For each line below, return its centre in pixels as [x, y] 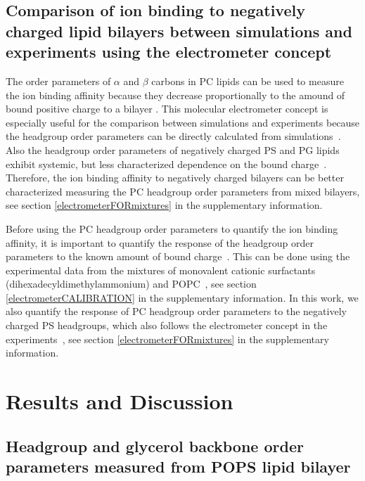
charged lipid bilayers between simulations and [179, 31]
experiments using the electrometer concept [169, 52]
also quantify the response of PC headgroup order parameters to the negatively [176, 311]
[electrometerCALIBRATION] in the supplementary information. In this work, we [182, 297]
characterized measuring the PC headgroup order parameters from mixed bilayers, [183, 191]
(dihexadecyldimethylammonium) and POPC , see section [131, 284]
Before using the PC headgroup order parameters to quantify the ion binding [172, 228]
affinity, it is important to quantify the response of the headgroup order [160, 242]
